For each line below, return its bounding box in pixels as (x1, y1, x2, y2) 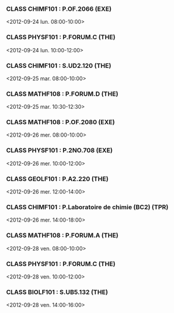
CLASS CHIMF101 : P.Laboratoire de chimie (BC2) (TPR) (6, 203, 169, 211)
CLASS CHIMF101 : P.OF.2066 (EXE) (6, 5, 112, 13)
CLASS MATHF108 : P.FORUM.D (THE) (6, 90, 119, 98)
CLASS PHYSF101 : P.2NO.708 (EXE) (6, 146, 113, 154)
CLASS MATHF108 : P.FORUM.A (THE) (6, 231, 119, 239)
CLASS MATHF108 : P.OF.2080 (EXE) (6, 118, 115, 127)
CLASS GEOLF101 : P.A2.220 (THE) (6, 175, 109, 183)
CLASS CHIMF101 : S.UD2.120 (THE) (6, 61, 112, 69)
